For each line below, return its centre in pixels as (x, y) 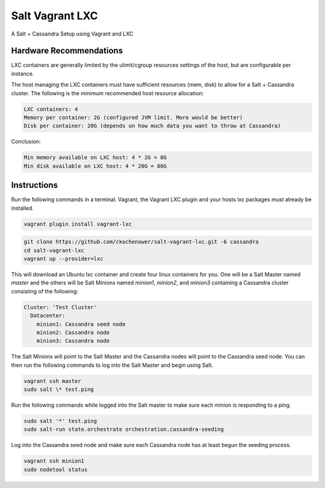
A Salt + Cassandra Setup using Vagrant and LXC (72, 34)
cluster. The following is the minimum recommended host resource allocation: (107, 93)
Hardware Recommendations (67, 51)
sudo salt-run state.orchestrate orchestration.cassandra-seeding (124, 430)
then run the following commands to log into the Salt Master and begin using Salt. (112, 365)
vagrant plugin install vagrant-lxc (78, 224)
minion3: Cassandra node (73, 341)
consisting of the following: (45, 291)
